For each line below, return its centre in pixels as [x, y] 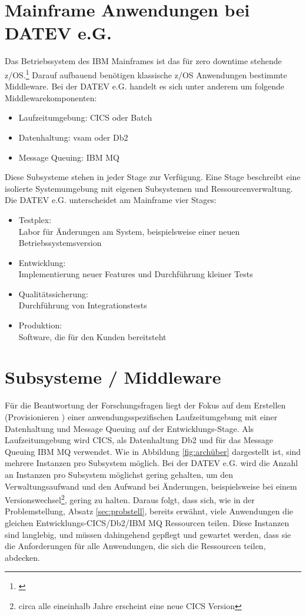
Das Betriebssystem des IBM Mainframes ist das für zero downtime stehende [143, 61]
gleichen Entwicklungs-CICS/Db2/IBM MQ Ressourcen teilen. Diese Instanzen [147, 522]
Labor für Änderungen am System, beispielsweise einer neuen [129, 231]
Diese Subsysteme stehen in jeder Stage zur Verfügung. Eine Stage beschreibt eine [153, 177]
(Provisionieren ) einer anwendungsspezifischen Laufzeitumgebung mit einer [141, 416]
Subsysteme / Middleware [113, 377]
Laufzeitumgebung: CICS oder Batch [85, 117]
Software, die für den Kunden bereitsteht [92, 336]
